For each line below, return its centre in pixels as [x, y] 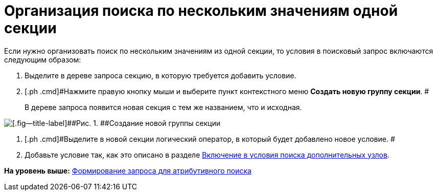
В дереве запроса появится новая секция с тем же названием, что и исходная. [163, 107]
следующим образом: [43, 59]
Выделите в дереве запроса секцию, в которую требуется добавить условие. [160, 75]
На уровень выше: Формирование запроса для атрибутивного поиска [128, 170]
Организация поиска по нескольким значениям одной [201, 11]
